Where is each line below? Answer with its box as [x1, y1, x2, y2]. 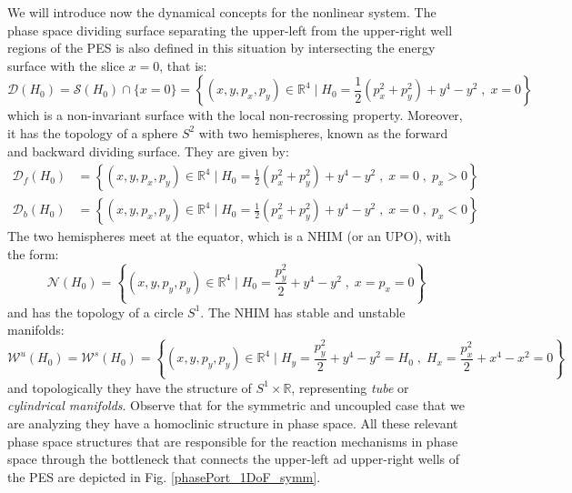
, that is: [159, 55, 207, 75]
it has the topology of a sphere [7, 123, 178, 142]
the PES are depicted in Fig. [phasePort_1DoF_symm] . [7, 467, 321, 486]
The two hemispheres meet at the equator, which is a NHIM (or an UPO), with [7, 226, 451, 246]
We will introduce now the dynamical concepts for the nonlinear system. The [7, 3, 437, 21]
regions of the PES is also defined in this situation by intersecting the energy [7, 38, 436, 57]
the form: [7, 244, 59, 263]
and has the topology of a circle [7, 302, 184, 321]
